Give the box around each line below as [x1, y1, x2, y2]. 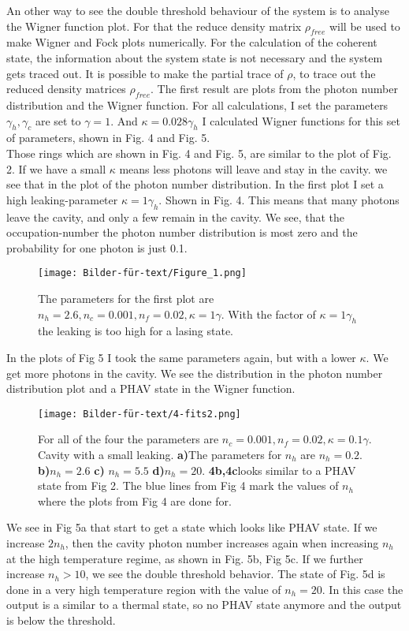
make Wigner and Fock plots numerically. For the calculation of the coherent [6, 34, 377, 50]
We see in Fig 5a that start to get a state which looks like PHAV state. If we [6, 519, 377, 536]
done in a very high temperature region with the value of [6, 581, 281, 597]
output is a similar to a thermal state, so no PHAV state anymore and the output [6, 596, 402, 613]
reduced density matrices [6, 80, 126, 97]
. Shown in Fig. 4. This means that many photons [158, 191, 400, 207]
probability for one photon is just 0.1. [6, 239, 188, 256]
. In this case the [322, 581, 403, 597]
